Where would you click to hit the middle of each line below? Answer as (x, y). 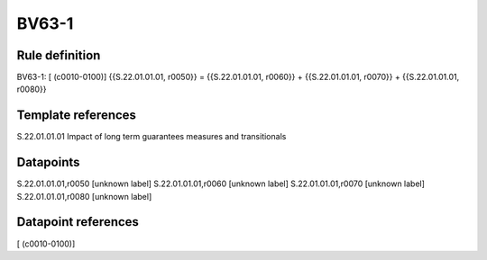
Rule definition (59, 55)
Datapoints (48, 162)
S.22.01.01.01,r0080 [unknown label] (84, 196)
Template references (77, 116)
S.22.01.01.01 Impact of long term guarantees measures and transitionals (152, 137)
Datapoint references (78, 222)
